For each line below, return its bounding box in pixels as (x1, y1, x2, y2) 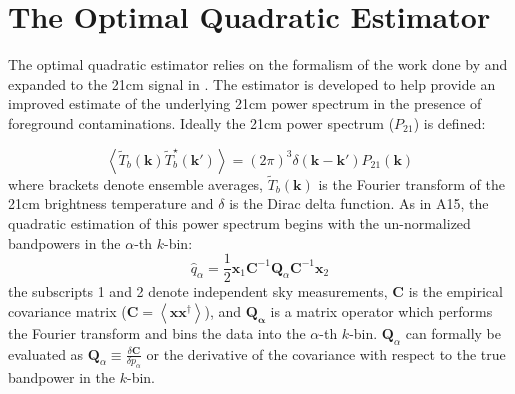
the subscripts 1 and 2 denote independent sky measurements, (8, 281, 388, 302)
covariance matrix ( (8, 300, 127, 321)
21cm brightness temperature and (8, 193, 214, 214)
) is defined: (413, 112, 486, 133)
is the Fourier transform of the (318, 173, 505, 194)
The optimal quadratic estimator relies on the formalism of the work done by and (8, 54, 508, 75)
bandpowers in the (8, 232, 121, 253)
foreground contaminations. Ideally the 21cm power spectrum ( (8, 112, 395, 133)
